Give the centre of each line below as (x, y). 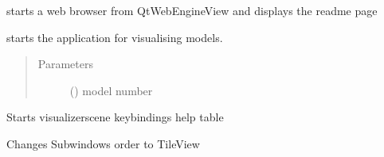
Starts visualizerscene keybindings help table (115, 117)
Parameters (65, 64)
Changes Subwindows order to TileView (103, 143)
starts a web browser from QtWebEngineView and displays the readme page (192, 10)
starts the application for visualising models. (115, 37)
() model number (111, 90)
